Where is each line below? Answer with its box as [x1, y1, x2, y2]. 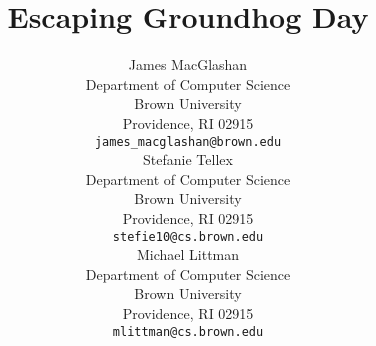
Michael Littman [136, 244, 240, 265]
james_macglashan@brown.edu [94, 134, 282, 149]
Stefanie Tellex [143, 149, 233, 170]
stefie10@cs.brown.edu [112, 229, 264, 244]
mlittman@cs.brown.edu [112, 324, 264, 339]
